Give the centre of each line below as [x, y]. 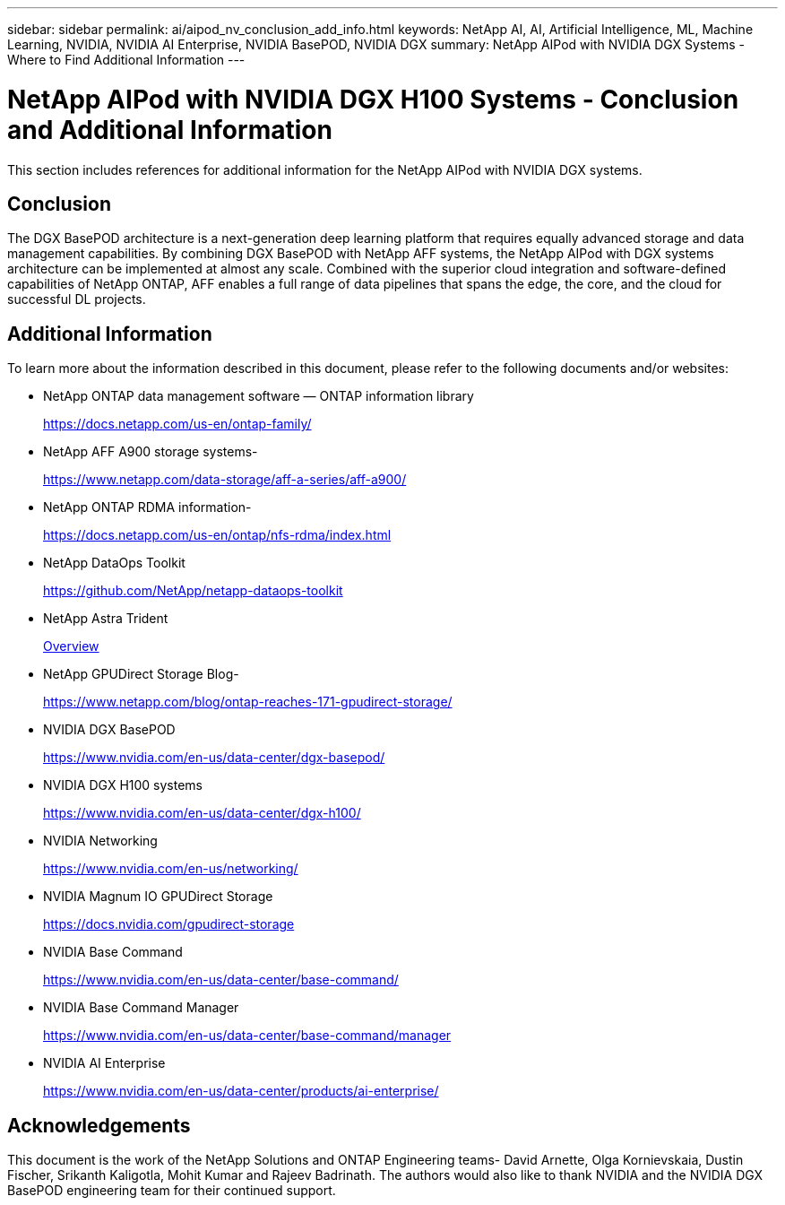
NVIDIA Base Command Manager [141, 1008]
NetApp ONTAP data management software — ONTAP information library [259, 396]
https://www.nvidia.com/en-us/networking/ [171, 869]
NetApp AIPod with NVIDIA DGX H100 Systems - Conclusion [373, 99]
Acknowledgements [99, 1125]
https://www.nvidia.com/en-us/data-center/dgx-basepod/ [214, 758]
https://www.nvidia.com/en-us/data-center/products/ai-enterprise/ [241, 1091]
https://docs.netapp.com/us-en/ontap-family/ [177, 424]
